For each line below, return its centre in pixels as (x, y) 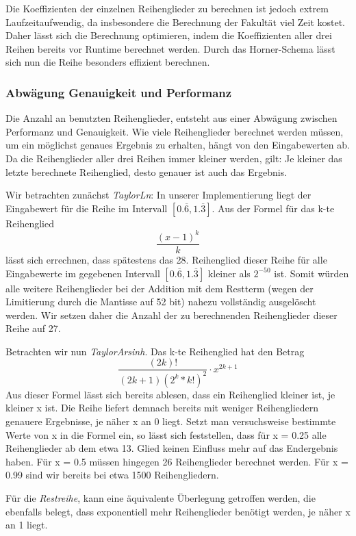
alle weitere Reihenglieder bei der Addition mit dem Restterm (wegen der (160, 288)
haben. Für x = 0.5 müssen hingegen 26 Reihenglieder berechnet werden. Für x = (177, 461)
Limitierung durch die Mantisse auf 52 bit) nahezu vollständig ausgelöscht (161, 302)
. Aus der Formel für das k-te (273, 208)
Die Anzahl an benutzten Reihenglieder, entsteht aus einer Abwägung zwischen (171, 118)
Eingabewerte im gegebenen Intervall (83, 273)
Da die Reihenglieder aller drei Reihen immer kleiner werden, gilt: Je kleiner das (174, 158)
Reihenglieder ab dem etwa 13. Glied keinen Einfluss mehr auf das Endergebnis (172, 448)
